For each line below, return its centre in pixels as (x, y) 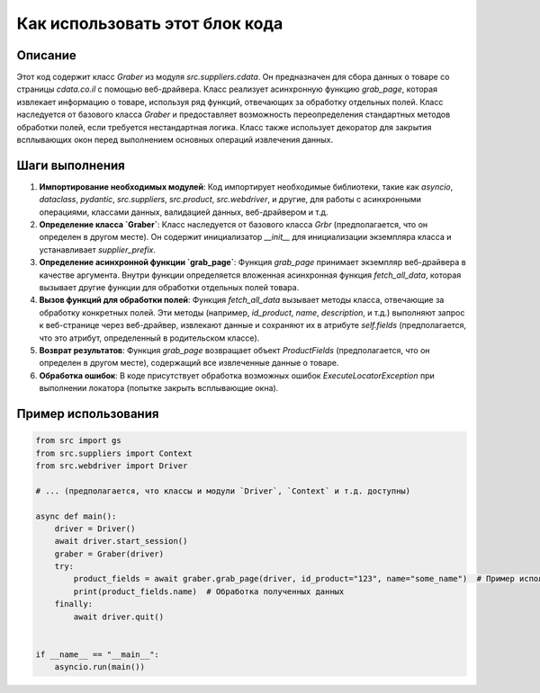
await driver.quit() (119, 617)
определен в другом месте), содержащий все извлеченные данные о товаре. (189, 363)
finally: (74, 604)
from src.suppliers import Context (114, 453)
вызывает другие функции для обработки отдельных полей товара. (169, 288)
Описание (46, 55)
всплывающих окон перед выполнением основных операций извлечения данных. (175, 140)
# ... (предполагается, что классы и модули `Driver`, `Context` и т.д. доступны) (223, 491)
